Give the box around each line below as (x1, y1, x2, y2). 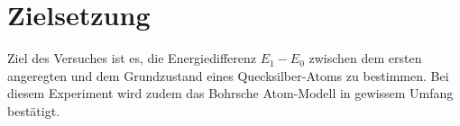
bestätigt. (7, 101, 60, 120)
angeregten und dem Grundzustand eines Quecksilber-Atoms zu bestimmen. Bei (7, 66, 449, 85)
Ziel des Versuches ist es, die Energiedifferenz (7, 49, 256, 67)
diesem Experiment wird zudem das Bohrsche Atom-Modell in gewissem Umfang (7, 84, 454, 103)
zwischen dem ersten (308, 49, 422, 67)
